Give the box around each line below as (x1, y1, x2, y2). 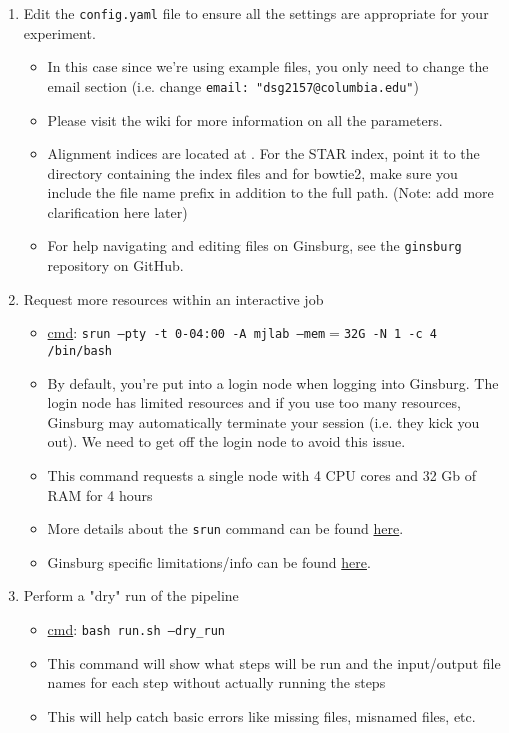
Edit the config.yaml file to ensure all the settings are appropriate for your (23, 3, 489, 23)
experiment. (23, 22, 96, 43)
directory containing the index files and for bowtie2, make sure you (47, 162, 458, 183)
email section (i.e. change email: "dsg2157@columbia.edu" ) (47, 75, 419, 96)
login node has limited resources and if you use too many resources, (47, 392, 461, 413)
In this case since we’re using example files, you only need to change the (47, 56, 489, 77)
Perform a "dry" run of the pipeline (23, 585, 239, 606)
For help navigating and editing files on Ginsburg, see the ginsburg (47, 235, 462, 256)
